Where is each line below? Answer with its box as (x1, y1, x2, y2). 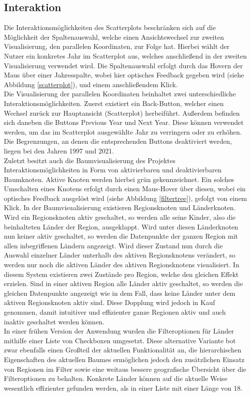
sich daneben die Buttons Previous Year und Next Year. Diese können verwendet (4, 117, 244, 127)
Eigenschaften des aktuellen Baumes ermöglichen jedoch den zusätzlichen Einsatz (4, 354, 245, 364)
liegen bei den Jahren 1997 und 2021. (4, 145, 114, 155)
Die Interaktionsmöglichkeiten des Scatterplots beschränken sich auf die (4, 22, 216, 32)
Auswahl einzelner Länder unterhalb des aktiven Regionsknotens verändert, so (4, 250, 236, 260)
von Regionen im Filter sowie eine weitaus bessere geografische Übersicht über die (4, 364, 247, 374)
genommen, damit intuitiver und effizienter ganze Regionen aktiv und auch (4, 307, 226, 317)
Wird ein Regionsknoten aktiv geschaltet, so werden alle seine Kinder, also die (4, 212, 236, 222)
